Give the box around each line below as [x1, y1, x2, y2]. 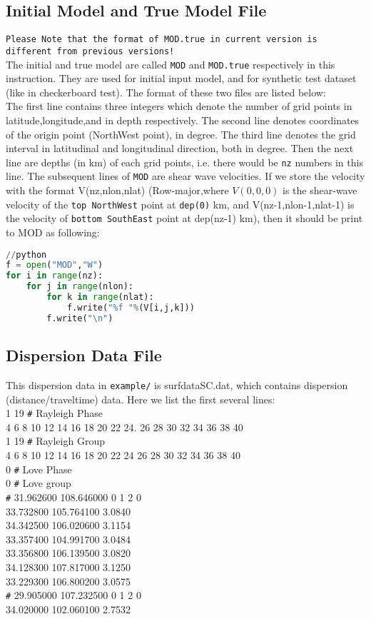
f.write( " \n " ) [46, 313, 113, 323]
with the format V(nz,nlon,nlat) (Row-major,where [6, 183, 229, 198]
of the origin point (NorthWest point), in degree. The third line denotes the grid [6, 126, 356, 141]
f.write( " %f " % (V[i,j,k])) [66, 302, 195, 313]
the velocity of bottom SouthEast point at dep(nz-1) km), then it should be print [6, 211, 363, 226]
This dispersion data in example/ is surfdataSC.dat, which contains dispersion [6, 377, 348, 392]
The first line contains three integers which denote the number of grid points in [6, 99, 352, 114]
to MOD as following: [6, 224, 100, 239]
